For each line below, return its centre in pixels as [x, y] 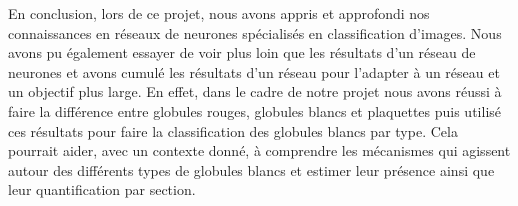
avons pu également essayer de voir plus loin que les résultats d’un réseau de [242, 52]
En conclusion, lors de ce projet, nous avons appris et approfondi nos [219, 13]
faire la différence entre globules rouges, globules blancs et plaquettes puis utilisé [255, 110]
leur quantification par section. [102, 189]
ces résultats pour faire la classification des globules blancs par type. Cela [233, 130]
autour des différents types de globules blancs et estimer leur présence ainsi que [251, 169]
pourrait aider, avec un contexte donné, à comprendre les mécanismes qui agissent [259, 150]
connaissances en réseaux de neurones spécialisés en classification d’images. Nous [255, 32]
